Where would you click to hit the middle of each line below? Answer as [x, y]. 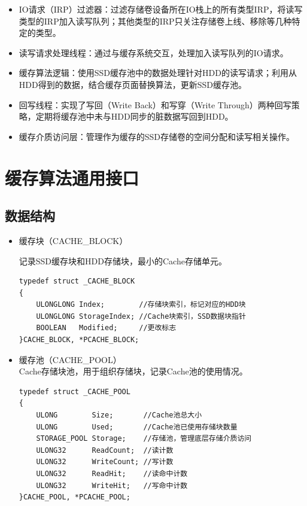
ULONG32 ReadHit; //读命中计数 [112, 474]
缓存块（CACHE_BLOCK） [73, 240]
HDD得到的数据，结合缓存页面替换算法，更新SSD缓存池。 [133, 84]
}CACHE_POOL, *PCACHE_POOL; [75, 497]
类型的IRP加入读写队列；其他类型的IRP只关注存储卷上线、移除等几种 [155, 21]
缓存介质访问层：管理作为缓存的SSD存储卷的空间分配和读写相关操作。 [157, 136]
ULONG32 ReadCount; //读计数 [105, 450]
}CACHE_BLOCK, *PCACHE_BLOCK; [79, 340]
